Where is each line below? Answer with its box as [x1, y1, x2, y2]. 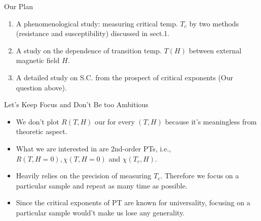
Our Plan [4, 1, 33, 11]
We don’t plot [16, 116, 59, 127]
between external [189, 45, 242, 55]
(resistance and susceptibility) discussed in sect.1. [16, 28, 170, 39]
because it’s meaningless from [165, 116, 257, 127]
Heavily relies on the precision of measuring [16, 170, 152, 181]
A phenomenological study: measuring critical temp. [16, 18, 178, 28]
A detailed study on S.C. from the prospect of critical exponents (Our [16, 72, 233, 82]
